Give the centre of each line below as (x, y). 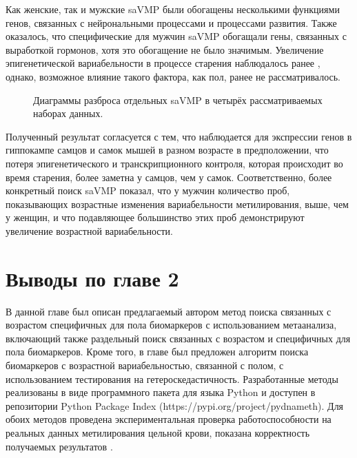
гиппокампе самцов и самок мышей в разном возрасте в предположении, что (167, 150)
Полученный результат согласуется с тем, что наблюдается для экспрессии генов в (179, 136)
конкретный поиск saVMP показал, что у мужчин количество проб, (148, 190)
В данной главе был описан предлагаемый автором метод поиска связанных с (169, 311)
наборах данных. (68, 113)
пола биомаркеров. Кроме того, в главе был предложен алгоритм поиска (157, 352)
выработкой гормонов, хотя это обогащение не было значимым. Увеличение (165, 49)
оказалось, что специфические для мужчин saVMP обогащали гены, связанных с (176, 36)
